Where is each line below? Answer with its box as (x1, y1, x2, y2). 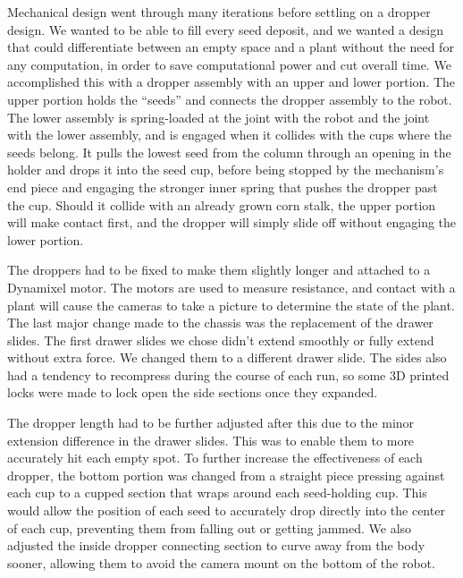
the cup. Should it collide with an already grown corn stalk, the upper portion (7, 195, 436, 214)
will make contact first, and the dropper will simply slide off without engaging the (7, 213, 457, 232)
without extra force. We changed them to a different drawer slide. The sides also (7, 348, 447, 367)
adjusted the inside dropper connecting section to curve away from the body (7, 536, 425, 555)
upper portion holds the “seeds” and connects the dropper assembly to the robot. (7, 89, 452, 108)
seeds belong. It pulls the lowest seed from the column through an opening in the (7, 142, 451, 161)
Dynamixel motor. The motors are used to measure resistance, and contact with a (7, 277, 456, 296)
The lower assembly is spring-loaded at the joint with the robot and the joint (7, 107, 430, 126)
